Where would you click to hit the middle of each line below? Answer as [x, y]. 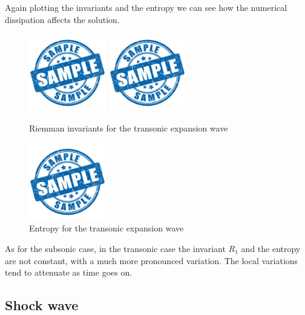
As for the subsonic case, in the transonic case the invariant [115, 248]
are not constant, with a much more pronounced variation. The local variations [152, 260]
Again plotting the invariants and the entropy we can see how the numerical [146, 7]
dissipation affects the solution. [62, 19]
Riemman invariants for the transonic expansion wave [129, 128]
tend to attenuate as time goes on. [69, 272]
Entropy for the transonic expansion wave [107, 228]
